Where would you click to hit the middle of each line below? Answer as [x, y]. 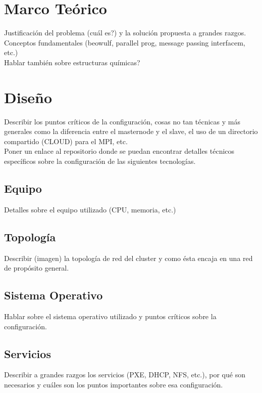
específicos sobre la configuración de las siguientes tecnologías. [100, 161]
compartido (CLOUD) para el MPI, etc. [66, 141]
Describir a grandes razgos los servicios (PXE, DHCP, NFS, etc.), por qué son [125, 375]
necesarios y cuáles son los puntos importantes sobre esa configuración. [114, 384]
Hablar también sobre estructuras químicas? [72, 62]
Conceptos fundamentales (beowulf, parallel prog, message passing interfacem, [125, 42]
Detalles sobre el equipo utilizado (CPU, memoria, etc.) [90, 209]
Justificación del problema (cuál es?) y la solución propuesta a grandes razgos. [125, 33]
